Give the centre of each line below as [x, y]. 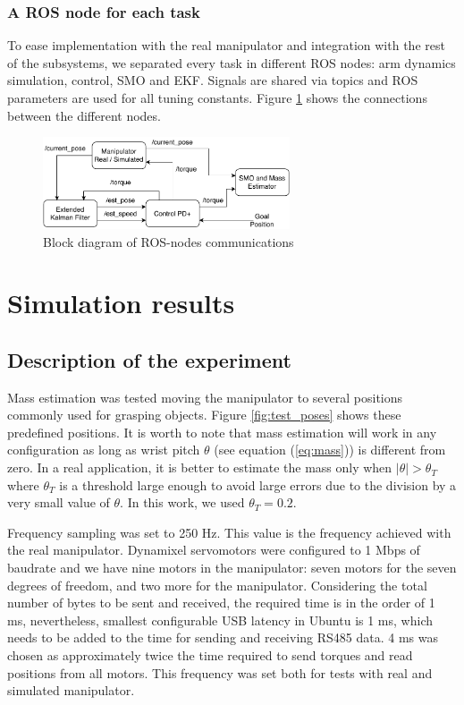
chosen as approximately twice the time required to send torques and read [210, 654]
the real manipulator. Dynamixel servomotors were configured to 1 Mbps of [214, 550]
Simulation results [121, 303]
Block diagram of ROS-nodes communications [169, 241]
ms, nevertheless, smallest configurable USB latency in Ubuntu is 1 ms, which [220, 620]
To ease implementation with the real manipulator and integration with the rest [226, 45]
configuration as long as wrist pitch [104, 450]
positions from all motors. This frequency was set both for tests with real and [220, 672]
